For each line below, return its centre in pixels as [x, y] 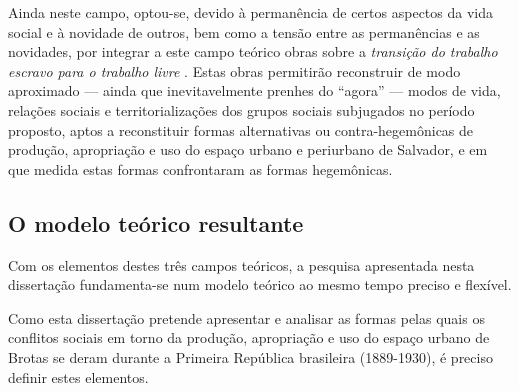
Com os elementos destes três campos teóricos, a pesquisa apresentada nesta [241, 264]
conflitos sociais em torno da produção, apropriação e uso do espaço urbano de [249, 337]
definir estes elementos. [78, 376]
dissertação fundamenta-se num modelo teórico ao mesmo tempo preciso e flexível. [260, 284]
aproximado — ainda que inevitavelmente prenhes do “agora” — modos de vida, [254, 90]
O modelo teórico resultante [156, 222]
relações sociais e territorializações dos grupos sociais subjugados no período [241, 109]
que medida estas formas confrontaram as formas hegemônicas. [200, 168]
